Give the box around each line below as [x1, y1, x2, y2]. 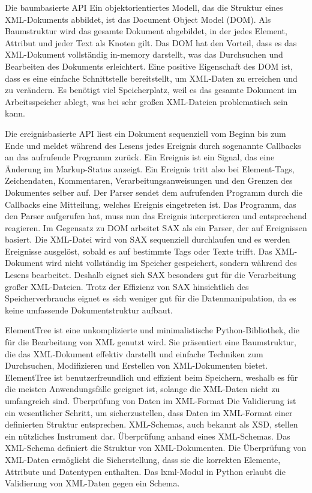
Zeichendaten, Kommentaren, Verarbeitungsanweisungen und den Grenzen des [5, 174, 293, 187]
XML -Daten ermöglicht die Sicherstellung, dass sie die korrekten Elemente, [5, 453, 281, 465]
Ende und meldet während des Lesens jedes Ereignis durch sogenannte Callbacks [5, 139, 301, 151]
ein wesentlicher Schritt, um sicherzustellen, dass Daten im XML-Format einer [5, 406, 293, 419]
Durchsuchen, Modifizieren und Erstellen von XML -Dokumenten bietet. [5, 359, 268, 372]
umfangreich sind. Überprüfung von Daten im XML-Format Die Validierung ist [5, 395, 296, 407]
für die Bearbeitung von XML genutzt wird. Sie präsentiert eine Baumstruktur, [5, 336, 297, 348]
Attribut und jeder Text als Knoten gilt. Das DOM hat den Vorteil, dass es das [5, 36, 297, 49]
